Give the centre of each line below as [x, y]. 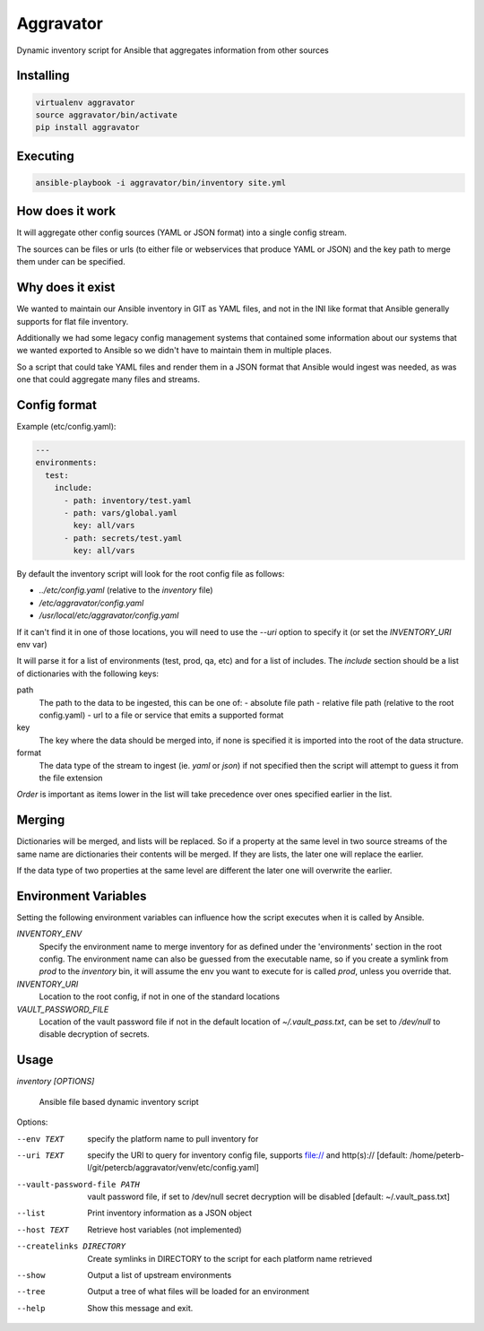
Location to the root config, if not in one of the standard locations [160, 996]
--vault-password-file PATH [78, 1184]
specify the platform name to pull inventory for [173, 1138]
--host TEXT [43, 1230]
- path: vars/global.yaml [121, 513]
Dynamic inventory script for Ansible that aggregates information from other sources [173, 50]
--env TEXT [40, 1139]
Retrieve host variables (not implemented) [164, 1230]
